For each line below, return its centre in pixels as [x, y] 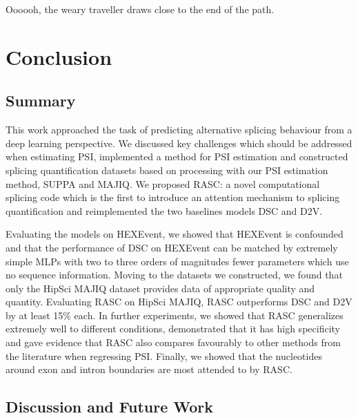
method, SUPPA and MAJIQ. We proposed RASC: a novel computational [163, 183]
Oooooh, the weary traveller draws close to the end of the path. [140, 9]
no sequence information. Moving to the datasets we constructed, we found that [174, 275]
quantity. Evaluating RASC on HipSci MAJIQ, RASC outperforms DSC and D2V [179, 302]
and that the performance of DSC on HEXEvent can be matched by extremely [172, 247]
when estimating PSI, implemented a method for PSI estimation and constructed [177, 156]
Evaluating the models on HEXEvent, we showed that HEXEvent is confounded [175, 234]
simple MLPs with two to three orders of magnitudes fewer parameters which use [177, 261]
